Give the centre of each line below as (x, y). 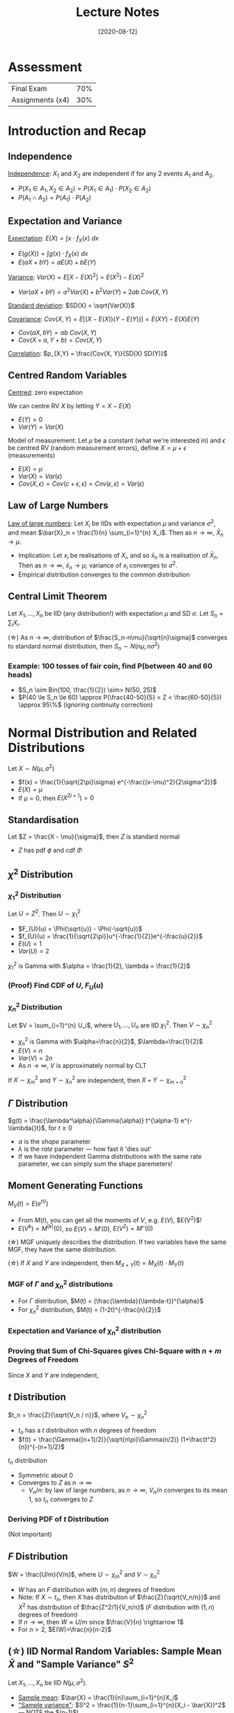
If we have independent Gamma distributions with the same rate (110, 1156)
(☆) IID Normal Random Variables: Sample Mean (115, 1651)
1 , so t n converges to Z (61, 1500)
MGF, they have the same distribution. (62, 1250)
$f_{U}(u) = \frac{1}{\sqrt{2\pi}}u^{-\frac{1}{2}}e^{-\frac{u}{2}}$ (110, 936)
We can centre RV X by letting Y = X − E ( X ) (70, 405)
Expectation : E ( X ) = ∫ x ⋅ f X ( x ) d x (54, 239)
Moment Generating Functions (76, 1186)
